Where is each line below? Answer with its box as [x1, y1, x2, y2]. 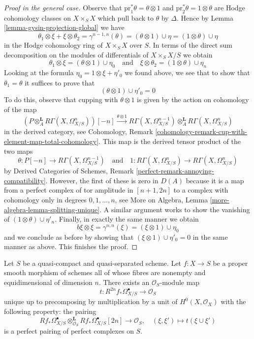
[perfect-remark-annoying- [136, 166, 214, 176]
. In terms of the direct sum [149, 40, 232, 50]
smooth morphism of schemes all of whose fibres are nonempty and [4, 267, 206, 278]
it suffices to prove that [25, 77, 95, 87]
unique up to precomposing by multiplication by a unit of [4, 296, 178, 307]
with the [221, 296, 246, 307]
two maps [4, 145, 33, 156]
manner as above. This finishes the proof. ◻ [4, 241, 138, 252]
